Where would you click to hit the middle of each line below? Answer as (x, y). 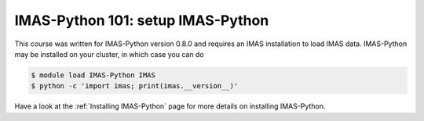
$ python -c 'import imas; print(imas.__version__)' (135, 86)
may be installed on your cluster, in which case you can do (109, 54)
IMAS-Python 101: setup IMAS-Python (142, 20)
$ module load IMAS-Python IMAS (93, 75)
